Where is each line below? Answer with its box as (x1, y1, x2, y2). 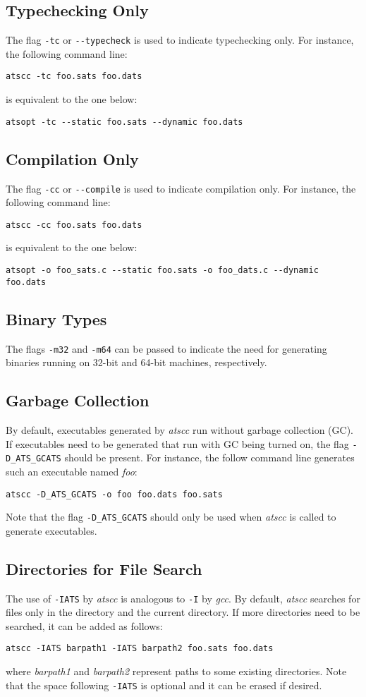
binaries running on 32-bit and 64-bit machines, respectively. (6, 355, 267, 370)
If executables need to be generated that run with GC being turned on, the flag (6, 436, 349, 451)
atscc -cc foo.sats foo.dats (6, 219, 142, 230)
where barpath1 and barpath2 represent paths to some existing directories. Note (6, 664, 347, 679)
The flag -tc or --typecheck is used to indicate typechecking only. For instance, (6, 32, 354, 47)
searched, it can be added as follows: (6, 618, 163, 633)
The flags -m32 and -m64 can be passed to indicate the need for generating (6, 341, 327, 356)
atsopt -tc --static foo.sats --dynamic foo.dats (6, 116, 243, 127)
